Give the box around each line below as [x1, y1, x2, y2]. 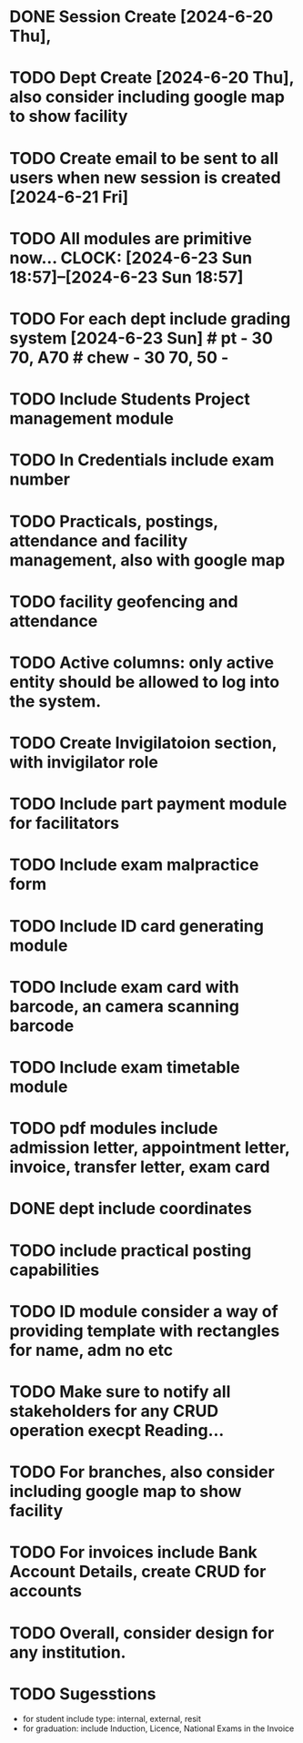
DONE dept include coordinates [9, 1198, 252, 1219]
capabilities [9, 1259, 100, 1280]
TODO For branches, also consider [9, 1462, 275, 1483]
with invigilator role [9, 752, 159, 773]
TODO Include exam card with [9, 976, 239, 997]
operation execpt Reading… [9, 1420, 225, 1441]
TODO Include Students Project [9, 389, 250, 410]
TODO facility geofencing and [9, 591, 238, 612]
